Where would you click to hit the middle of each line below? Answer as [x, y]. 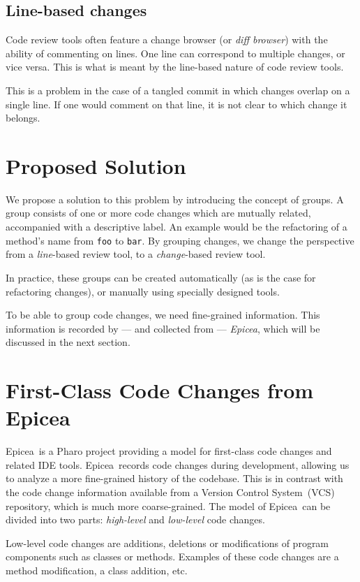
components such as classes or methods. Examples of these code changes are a [172, 556]
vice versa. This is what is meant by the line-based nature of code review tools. [175, 67]
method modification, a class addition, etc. [97, 570]
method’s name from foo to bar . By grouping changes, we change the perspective [180, 240]
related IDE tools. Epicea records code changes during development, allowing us [178, 464]
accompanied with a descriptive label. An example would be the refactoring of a [177, 227]
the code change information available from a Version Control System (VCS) [170, 492]
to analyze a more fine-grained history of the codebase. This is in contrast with [174, 478]
